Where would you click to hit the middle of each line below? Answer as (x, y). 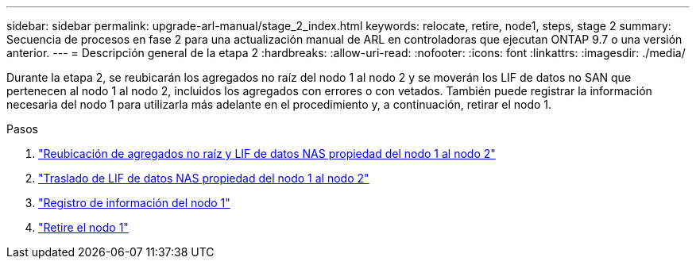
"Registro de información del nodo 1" (134, 203)
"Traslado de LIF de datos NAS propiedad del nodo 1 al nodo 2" (204, 178)
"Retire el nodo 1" (83, 227)
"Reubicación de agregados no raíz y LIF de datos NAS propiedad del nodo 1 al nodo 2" (267, 154)
